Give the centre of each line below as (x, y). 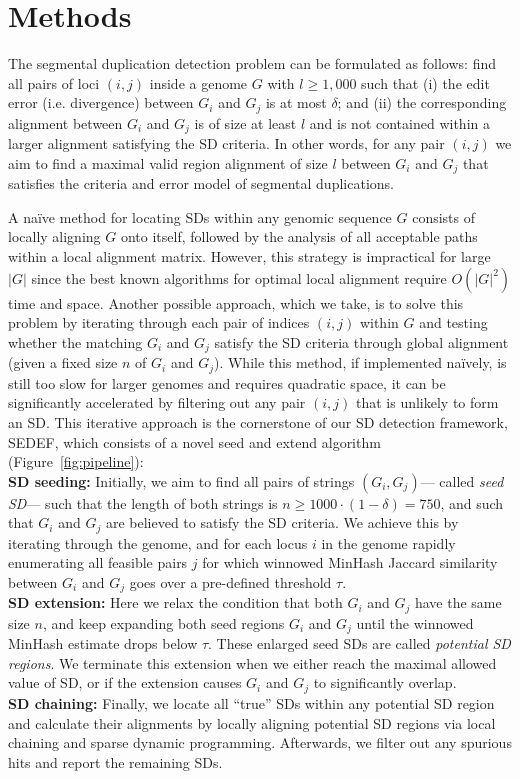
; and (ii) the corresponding (422, 102)
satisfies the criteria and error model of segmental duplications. (201, 183)
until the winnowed (415, 622)
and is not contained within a (399, 122)
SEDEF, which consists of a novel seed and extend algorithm (194, 441)
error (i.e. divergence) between (101, 102)
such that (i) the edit (425, 82)
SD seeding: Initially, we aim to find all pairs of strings (181, 480)
